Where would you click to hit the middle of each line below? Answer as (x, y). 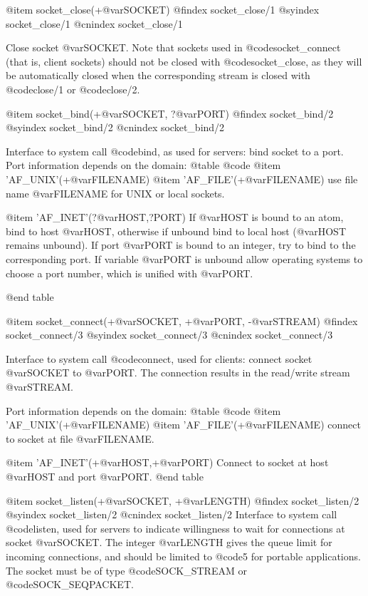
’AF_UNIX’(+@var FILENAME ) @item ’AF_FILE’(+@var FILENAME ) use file (182, 179)
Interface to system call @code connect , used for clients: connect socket (159, 358)
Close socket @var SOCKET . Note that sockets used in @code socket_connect (173, 47)
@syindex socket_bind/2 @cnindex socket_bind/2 (115, 127)
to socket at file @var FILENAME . (80, 438)
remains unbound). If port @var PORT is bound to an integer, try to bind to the (181, 245)
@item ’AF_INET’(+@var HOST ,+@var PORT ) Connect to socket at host (167, 462)
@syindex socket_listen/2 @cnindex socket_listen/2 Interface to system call (172, 514)
